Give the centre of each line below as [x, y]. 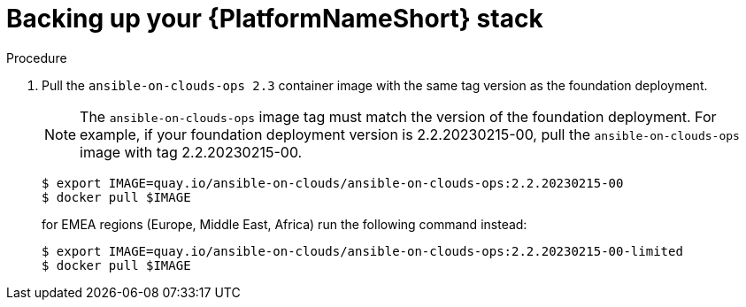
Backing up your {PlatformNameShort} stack [275, 19]
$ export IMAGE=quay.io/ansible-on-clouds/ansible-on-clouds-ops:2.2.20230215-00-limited [362, 251]
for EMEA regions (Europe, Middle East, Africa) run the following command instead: [285, 224]
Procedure [37, 58]
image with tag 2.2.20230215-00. [191, 152]
